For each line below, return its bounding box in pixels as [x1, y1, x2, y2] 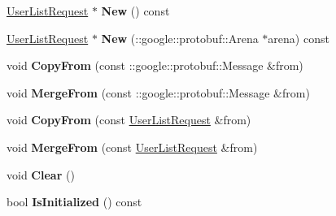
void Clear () [7, 166, 75, 183]
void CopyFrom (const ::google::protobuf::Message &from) [7, 57, 303, 74]
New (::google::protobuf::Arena [101, 29, 259, 46]
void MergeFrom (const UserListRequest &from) [7, 138, 258, 155]
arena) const [268, 29, 329, 46]
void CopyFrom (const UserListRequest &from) [7, 111, 251, 128]
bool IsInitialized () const [7, 193, 142, 210]
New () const [101, 2, 170, 19]
